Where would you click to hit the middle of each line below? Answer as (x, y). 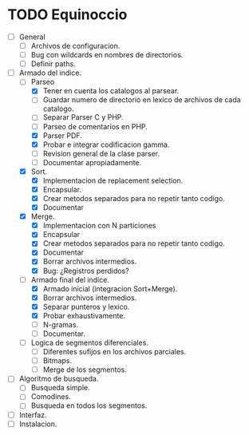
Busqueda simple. (60, 388)
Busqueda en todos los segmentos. (89, 405)
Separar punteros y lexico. (86, 306)
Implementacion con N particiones (99, 226)
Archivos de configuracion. (75, 46)
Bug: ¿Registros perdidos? (86, 271)
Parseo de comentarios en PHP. (95, 126)
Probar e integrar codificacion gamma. (106, 144)
